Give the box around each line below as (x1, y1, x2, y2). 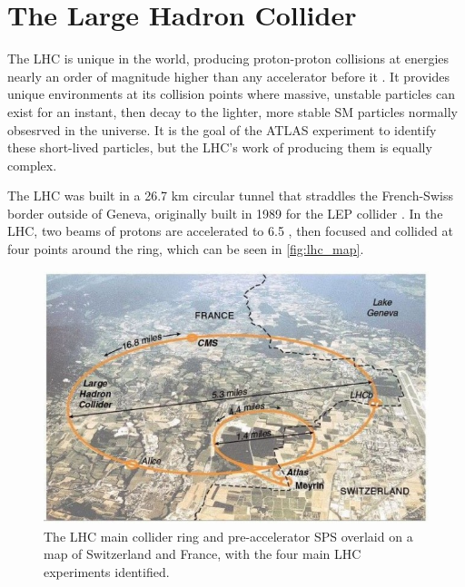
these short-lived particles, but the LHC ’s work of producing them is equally (7, 138, 432, 157)
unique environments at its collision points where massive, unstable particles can (7, 84, 456, 103)
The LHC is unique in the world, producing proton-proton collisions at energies (7, 49, 450, 68)
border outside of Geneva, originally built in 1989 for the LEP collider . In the (7, 203, 443, 222)
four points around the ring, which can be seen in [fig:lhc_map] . (7, 240, 364, 259)
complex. (7, 155, 57, 174)
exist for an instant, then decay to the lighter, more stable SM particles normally (7, 102, 458, 121)
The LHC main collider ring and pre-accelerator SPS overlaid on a (44, 526, 413, 545)
